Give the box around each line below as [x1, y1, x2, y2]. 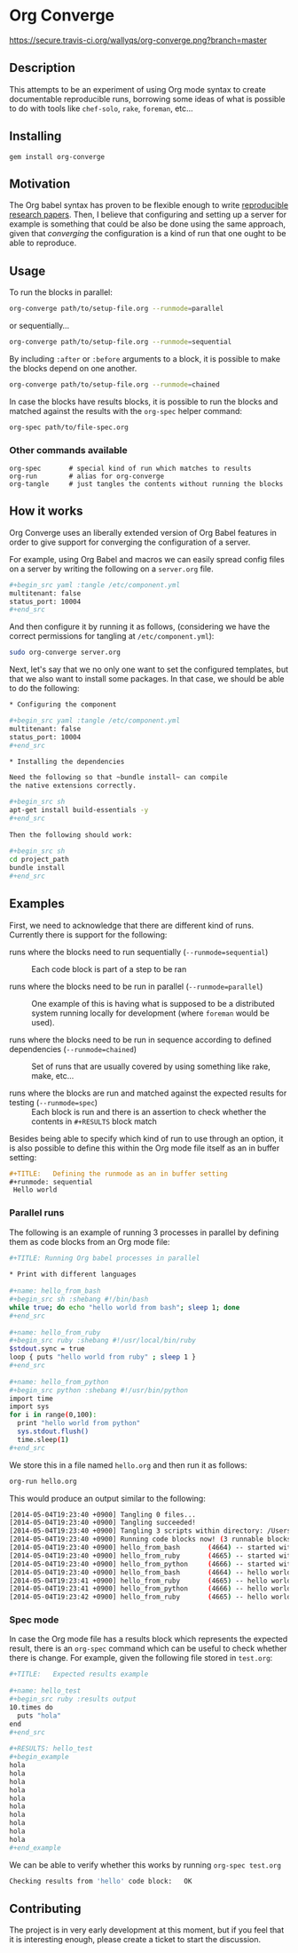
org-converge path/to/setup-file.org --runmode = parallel [9, 304, 224, 314]
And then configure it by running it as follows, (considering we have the [9, 621, 271, 632]
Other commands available [9, 443, 128, 456]
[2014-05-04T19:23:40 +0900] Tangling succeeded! [9, 1519, 197, 1527]
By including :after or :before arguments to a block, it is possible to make [9, 353, 281, 364]
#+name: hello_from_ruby [9, 1327, 101, 1337]
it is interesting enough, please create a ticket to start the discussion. [9, 1934, 262, 1945]
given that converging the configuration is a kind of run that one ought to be [9, 228, 286, 239]
